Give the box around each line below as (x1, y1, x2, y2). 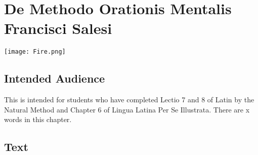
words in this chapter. (4, 114, 72, 125)
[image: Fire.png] (4, 48, 66, 56)
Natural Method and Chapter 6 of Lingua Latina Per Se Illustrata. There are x (4, 104, 250, 114)
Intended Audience (4, 70, 105, 86)
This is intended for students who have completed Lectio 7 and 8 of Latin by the (4, 94, 254, 105)
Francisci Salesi (4, 18, 112, 38)
